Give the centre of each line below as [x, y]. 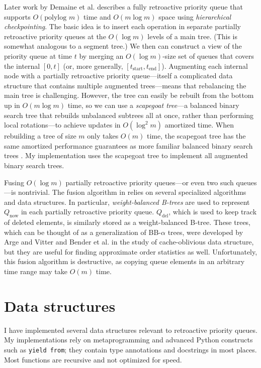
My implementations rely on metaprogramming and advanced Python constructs [128, 340]
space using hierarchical [195, 16]
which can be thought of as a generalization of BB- [82, 232]
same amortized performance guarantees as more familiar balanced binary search [128, 145]
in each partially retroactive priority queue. [88, 212]
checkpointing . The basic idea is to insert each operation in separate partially [122, 26]
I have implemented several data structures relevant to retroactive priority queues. [131, 330]
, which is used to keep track [213, 212]
